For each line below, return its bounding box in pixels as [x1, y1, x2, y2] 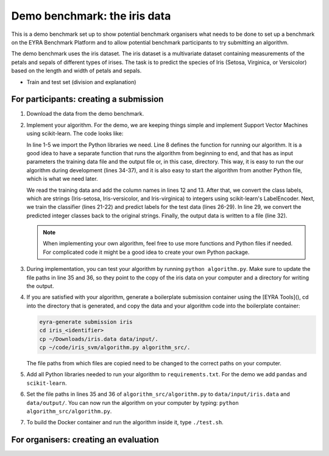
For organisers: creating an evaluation [11, 435, 160, 445]
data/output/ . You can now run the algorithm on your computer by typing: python [26, 399, 239, 406]
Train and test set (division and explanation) [26, 78, 136, 85]
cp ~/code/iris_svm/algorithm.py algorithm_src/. [39, 344, 191, 351]
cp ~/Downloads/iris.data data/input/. [39, 335, 158, 342]
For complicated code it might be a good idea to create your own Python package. [43, 248, 250, 256]
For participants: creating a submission [11, 94, 164, 105]
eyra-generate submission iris [39, 318, 133, 325]
